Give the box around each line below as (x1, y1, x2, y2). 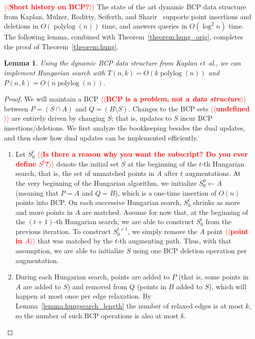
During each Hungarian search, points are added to (15, 271, 170, 282)
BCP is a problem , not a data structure (106, 94, 241, 104)
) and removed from (67, 281, 127, 291)
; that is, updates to (112, 113, 172, 123)
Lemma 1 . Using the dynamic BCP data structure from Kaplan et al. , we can (4, 58, 241, 68)
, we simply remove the (128, 226, 198, 236)
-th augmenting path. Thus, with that (117, 236, 231, 246)
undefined (216, 103, 250, 113)
